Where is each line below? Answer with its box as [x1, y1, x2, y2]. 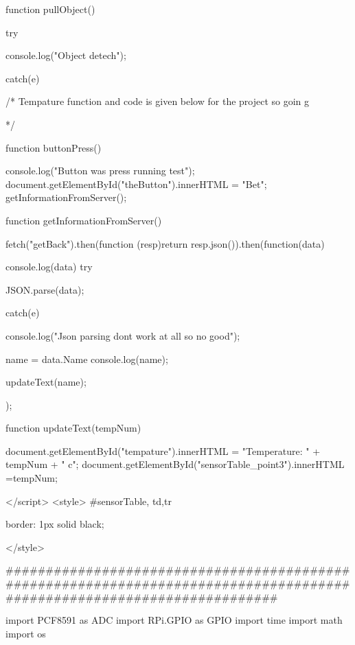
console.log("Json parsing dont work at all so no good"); [5, 328, 240, 342]
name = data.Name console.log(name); [5, 351, 168, 366]
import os [5, 626, 46, 640]
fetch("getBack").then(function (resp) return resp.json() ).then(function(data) [5, 236, 325, 250]
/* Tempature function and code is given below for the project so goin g [5, 94, 310, 108]
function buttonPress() [5, 140, 102, 154]
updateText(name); [5, 375, 87, 389]
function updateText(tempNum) [5, 421, 141, 435]
